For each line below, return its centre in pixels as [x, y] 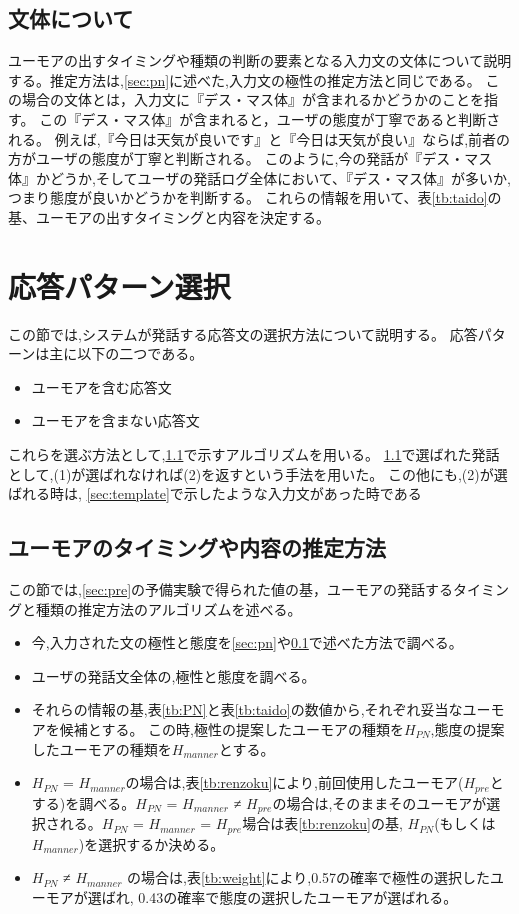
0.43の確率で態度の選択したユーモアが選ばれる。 [298, 896]
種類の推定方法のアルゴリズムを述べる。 [168, 608]
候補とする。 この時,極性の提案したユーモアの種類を [231, 729]
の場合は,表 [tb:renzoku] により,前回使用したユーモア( [294, 782]
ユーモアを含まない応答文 [115, 420]
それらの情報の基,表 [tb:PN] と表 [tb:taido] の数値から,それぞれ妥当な [247, 709]
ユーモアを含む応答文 [101, 386]
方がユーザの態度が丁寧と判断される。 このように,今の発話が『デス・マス [250, 158]
